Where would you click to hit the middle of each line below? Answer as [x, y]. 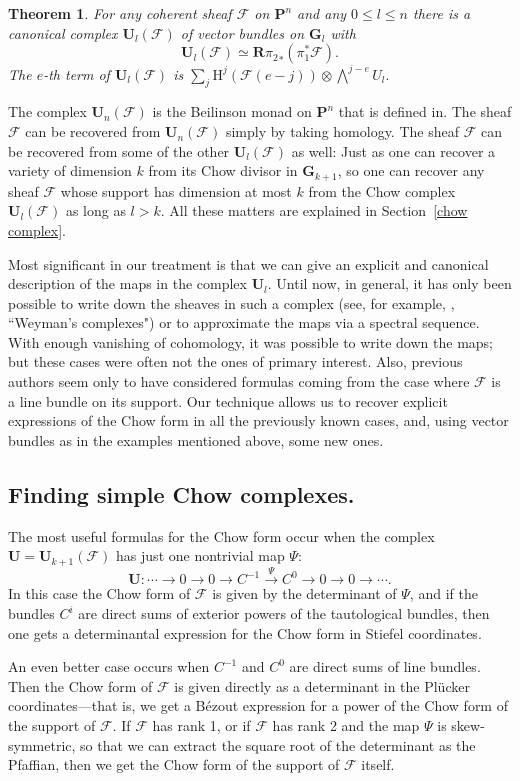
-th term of [76, 73]
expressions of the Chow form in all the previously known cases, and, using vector [258, 420]
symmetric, [42, 744]
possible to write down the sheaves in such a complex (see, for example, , [231, 302]
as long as [95, 210]
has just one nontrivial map [200, 555]
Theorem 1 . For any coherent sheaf [120, 13]
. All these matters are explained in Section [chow [314, 210]
